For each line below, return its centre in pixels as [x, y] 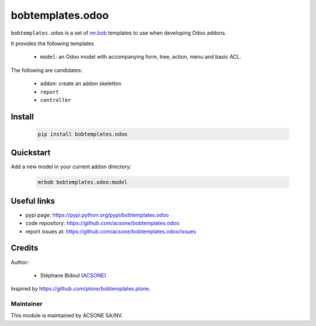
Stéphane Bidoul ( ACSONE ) [73, 275]
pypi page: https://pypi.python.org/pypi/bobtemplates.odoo [97, 215]
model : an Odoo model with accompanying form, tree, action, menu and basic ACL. [141, 57]
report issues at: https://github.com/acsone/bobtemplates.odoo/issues [111, 231]
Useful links [33, 201]
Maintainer [27, 304]
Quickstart [31, 153]
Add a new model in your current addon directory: [71, 167]
